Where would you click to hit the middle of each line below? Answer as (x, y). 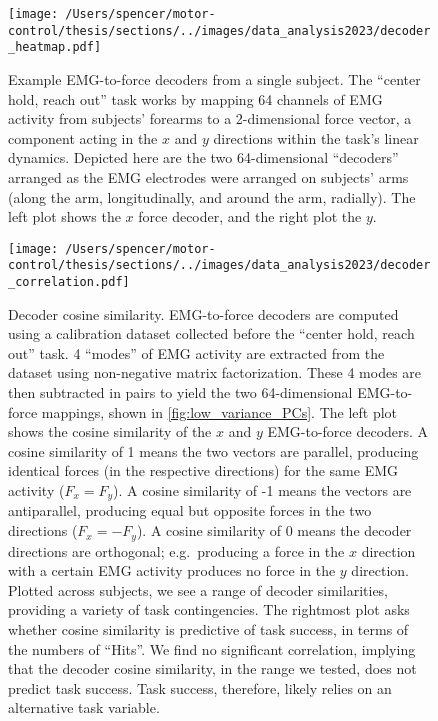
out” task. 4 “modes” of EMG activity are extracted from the (196, 352)
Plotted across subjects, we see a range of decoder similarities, (198, 589)
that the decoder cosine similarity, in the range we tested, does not (212, 668)
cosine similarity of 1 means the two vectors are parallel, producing (213, 450)
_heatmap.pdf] (55, 47)
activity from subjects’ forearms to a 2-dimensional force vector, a (210, 118)
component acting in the (83, 137)
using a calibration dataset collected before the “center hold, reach (211, 333)
